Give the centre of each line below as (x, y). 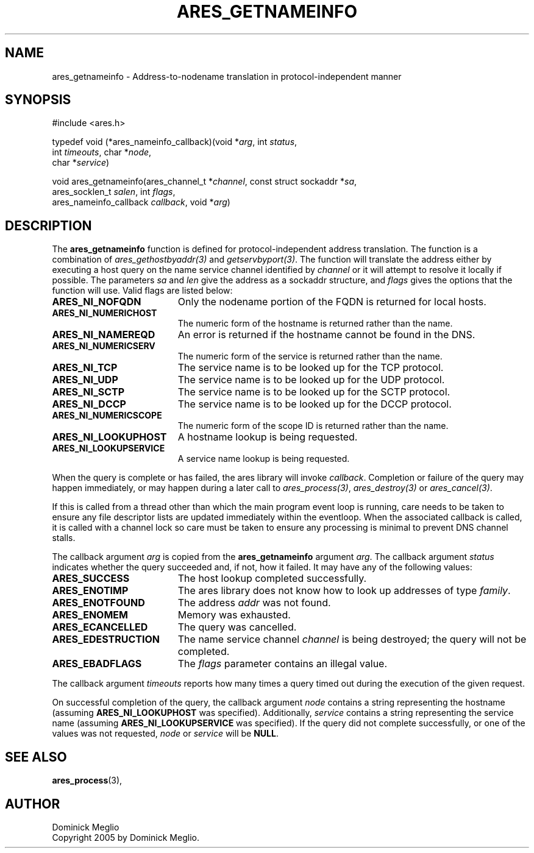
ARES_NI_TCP (85, 368)
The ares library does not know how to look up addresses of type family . (344, 591)
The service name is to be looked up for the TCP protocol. (311, 368)
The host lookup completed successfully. (272, 579)
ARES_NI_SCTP (88, 392)
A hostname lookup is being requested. (268, 437)
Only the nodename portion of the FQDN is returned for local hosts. (332, 302)
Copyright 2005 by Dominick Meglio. (126, 837)
